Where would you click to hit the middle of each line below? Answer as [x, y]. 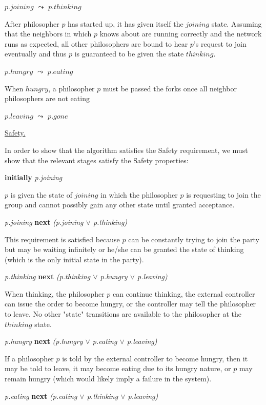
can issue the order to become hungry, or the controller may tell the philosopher [130, 304]
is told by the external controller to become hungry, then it [155, 358]
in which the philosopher [139, 194]
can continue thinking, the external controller [184, 293]
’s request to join [220, 43]
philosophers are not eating [47, 98]
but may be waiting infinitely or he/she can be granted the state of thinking [124, 249]
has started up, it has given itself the [126, 23]
